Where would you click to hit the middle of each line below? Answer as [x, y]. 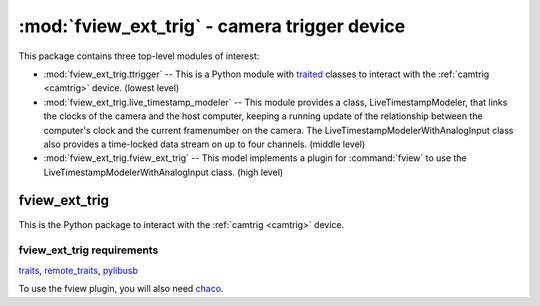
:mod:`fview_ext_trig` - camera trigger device [212, 26]
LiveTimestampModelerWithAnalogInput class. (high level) [163, 172]
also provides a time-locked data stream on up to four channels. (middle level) [204, 144]
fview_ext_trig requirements [88, 250]
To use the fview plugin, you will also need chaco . [121, 289]
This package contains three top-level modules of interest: [139, 56]
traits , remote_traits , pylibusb [78, 270]
